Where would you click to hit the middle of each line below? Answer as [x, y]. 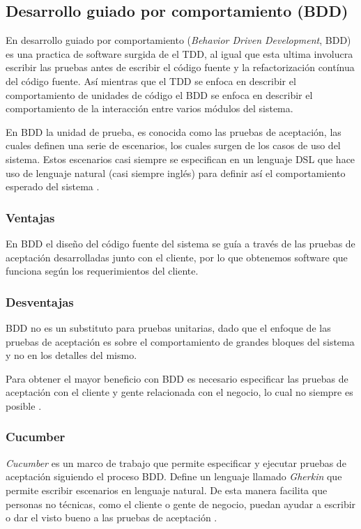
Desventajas [40, 301]
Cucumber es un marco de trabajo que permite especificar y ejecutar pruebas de [176, 462]
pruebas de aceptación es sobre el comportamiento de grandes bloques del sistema [180, 341]
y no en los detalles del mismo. [71, 355]
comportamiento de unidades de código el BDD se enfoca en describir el [159, 94]
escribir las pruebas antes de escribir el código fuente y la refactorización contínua [180, 67]
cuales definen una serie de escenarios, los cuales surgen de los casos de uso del [173, 145]
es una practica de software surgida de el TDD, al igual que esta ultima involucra [179, 53]
